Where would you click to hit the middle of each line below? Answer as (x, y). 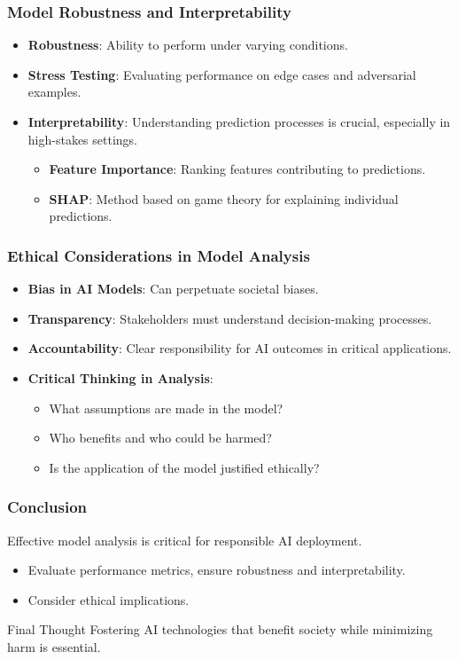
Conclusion (47, 507)
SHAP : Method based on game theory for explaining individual (224, 198)
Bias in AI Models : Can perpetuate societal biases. (173, 289)
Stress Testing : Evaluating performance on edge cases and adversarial (222, 74)
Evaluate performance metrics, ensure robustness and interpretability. (217, 570)
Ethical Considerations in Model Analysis (159, 255)
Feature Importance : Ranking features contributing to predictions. (237, 169)
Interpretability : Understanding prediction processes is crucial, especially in (239, 122)
